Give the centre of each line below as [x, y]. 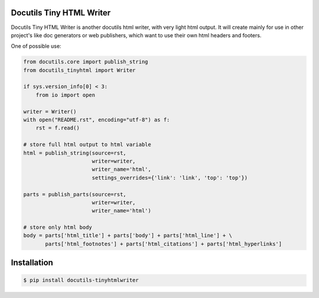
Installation [32, 263]
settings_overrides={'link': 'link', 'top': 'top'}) [170, 178]
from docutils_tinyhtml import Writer [79, 70]
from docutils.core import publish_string [86, 62]
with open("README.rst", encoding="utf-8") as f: [97, 120]
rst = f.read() [58, 128]
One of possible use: [36, 46]
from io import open [66, 95]
